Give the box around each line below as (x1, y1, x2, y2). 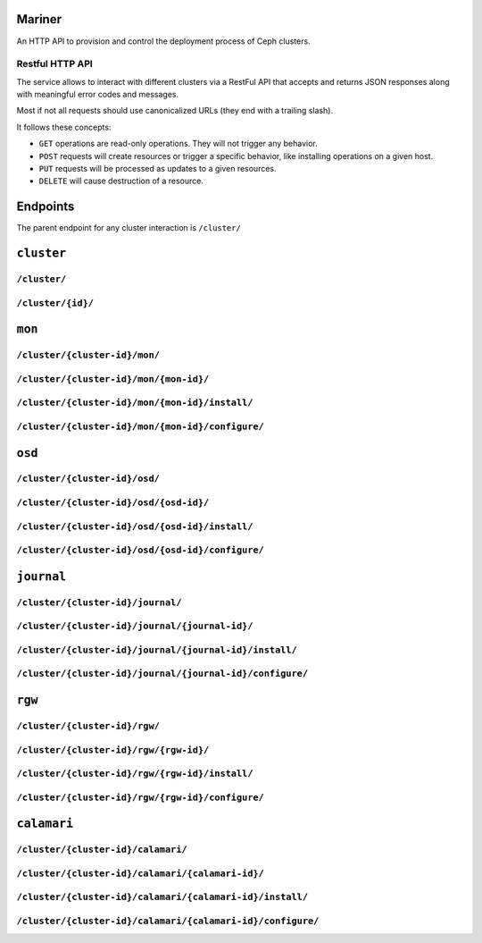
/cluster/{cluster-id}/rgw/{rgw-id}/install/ (16, 768, 253, 779)
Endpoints (16, 199, 75, 215)
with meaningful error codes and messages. (16, 89, 179, 100)
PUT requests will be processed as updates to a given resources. (38, 164, 277, 173)
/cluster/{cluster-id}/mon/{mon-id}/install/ (16, 397, 253, 408)
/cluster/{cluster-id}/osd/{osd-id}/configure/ (16, 544, 265, 556)
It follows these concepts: (16, 122, 112, 132)
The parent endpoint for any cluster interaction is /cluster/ (16, 223, 241, 233)
